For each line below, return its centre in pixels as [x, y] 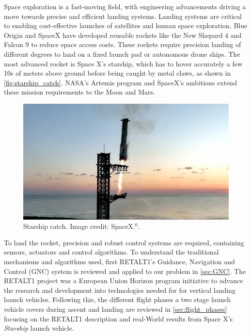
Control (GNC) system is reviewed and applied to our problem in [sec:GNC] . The [125, 271]
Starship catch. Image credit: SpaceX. [79, 226]
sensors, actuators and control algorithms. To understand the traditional [111, 252]
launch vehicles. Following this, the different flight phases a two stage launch [118, 299]
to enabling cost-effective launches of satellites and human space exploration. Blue [126, 25]
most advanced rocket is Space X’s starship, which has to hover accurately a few [123, 63]
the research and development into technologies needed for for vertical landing [120, 290]
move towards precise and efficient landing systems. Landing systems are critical [123, 16]
